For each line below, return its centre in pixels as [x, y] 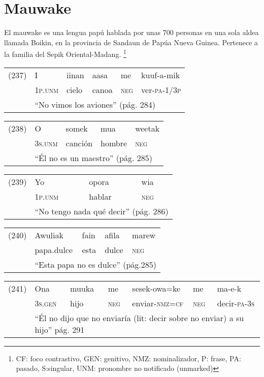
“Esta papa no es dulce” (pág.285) [95, 264]
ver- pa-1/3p [161, 89]
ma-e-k [229, 288]
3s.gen [46, 303]
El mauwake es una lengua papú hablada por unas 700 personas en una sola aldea [131, 32]
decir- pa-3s [236, 303]
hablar [100, 196]
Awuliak [49, 235]
